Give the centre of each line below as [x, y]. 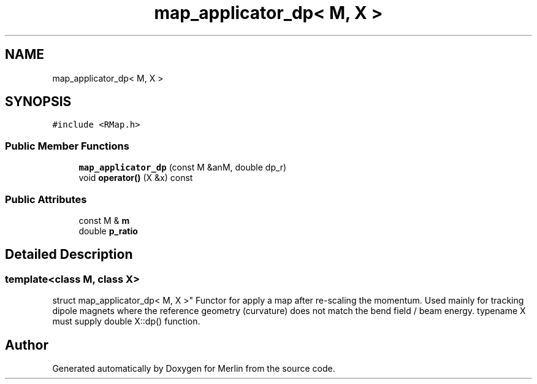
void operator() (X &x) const [136, 178]
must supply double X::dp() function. [126, 321]
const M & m [104, 220]
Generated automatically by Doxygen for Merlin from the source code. [194, 368]
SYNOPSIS [38, 102]
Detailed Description [69, 255]
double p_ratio [108, 231]
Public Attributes [46, 199]
